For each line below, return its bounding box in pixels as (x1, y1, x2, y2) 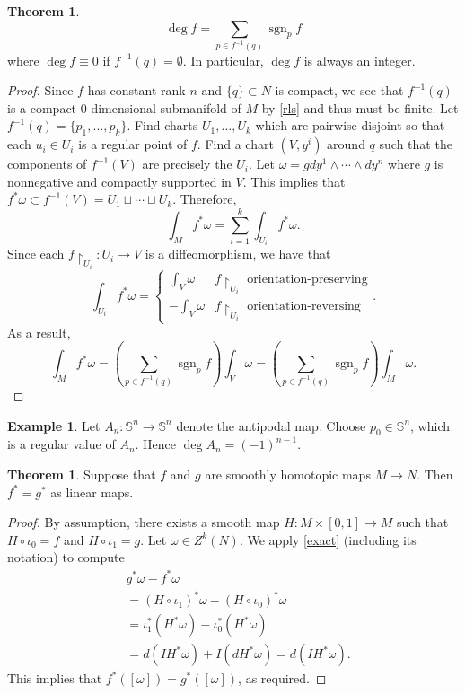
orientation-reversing (247, 300, 361, 313)
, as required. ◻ (238, 669, 327, 688)
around (327, 135, 365, 154)
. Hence (135, 435, 177, 453)
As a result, (7, 322, 71, 341)
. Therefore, (172, 189, 237, 208)
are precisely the (142, 154, 232, 173)
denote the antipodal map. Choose (176, 416, 366, 435)
